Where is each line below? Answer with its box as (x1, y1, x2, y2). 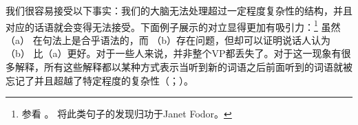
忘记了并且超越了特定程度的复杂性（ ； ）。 (6, 73, 193, 87)
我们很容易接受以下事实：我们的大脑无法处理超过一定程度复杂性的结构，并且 (6, 3, 352, 17)
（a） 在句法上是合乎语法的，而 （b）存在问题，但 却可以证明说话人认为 (6, 32, 331, 47)
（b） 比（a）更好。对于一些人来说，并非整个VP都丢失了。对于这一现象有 (6, 46, 341, 60)
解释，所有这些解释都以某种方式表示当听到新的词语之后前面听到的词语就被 (14, 60, 352, 74)
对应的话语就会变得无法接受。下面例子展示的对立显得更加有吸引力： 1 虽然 (6, 17, 341, 34)
